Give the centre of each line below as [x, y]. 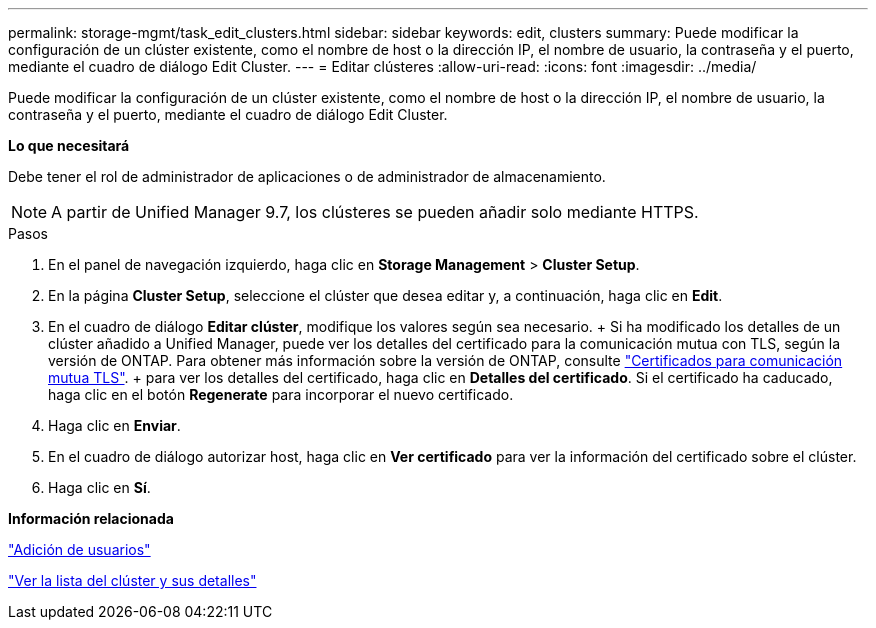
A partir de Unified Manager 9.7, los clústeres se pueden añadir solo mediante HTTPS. [375, 212]
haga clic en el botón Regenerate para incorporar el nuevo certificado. [281, 394]
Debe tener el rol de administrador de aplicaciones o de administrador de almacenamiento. [307, 176]
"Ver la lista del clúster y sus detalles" [132, 580]
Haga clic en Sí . [99, 487]
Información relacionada [91, 518]
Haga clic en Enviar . [114, 425]
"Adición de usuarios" [79, 549]
